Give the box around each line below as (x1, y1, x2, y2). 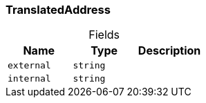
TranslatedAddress (6, 3, 111, 17)
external (8, 60, 51, 71)
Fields (88, 28, 120, 42)
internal (8, 73, 51, 84)
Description (138, 44, 201, 58)
